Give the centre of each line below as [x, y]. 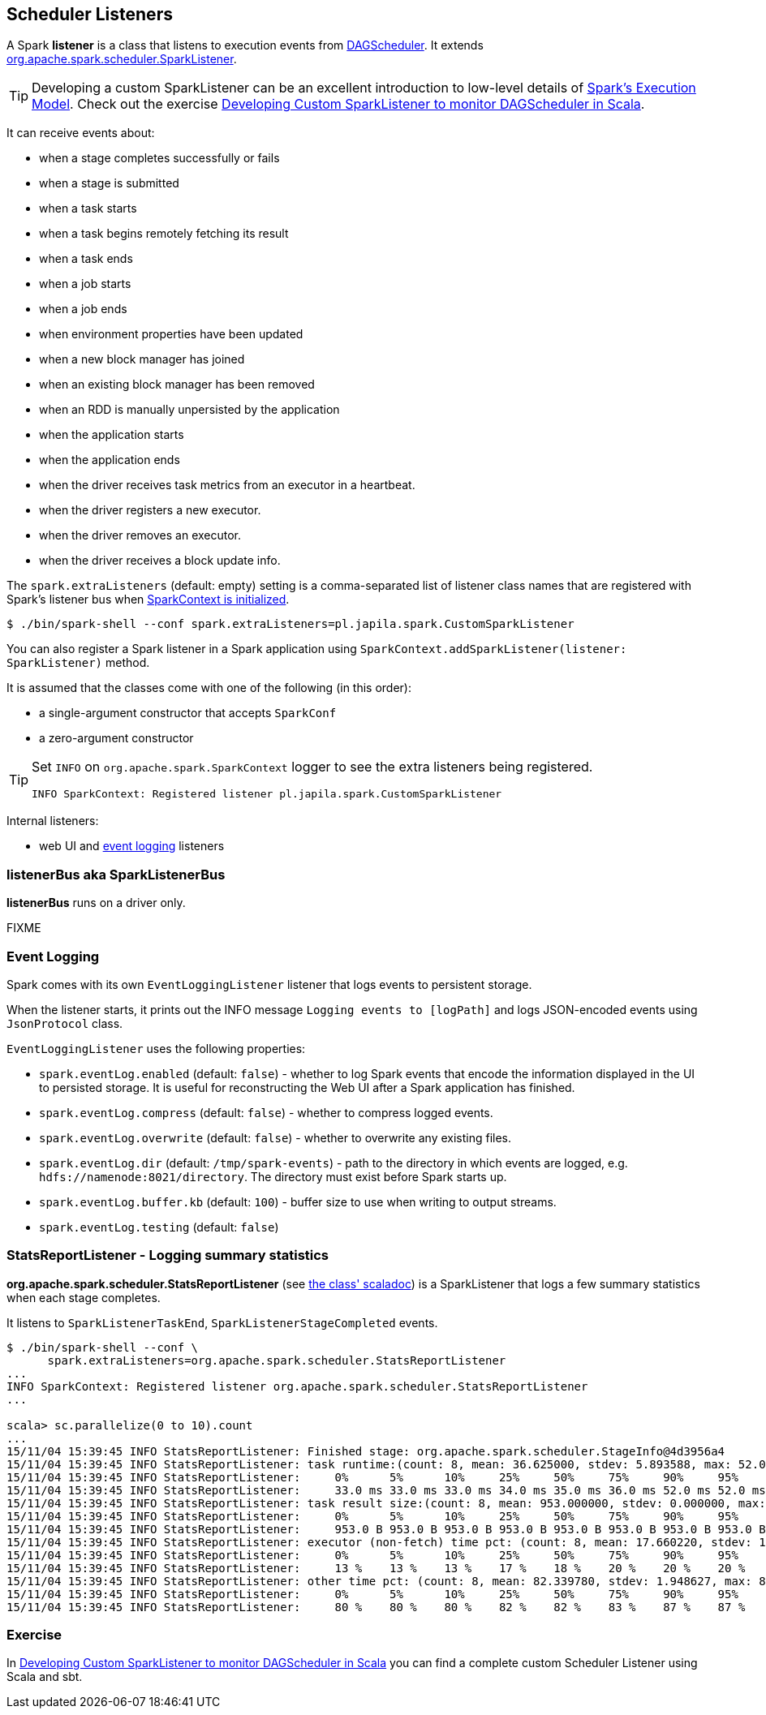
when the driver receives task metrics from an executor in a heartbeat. [227, 485]
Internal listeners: [53, 821]
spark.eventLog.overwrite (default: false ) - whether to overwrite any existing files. [275, 1137]
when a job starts [85, 284]
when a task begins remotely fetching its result [164, 234]
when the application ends [110, 460]
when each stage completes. [84, 1297]
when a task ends [86, 259]
